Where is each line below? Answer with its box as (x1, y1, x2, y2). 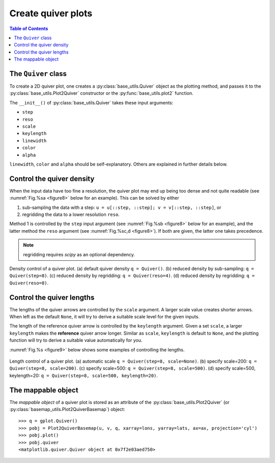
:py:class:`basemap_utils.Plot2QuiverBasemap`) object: (9, 406, 125, 413)
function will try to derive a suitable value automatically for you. (9, 337, 143, 343)
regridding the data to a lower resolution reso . (22, 211, 120, 217)
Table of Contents (9, 25, 48, 32)
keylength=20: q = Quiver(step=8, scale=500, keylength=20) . (9, 372, 158, 378)
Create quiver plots (9, 8, 93, 19)
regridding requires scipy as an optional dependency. (23, 251, 135, 257)
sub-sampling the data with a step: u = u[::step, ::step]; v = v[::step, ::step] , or (22, 204, 222, 210)
